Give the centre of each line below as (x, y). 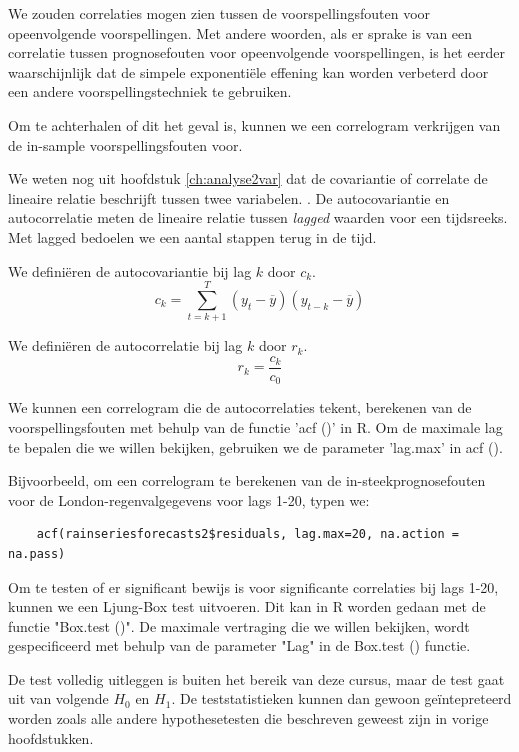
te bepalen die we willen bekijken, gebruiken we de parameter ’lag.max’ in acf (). (255, 446)
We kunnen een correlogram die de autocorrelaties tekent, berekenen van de (240, 407)
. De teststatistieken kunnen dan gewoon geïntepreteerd (341, 698)
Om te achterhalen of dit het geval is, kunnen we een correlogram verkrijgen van (254, 124)
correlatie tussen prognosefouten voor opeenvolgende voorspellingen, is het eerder (256, 52)
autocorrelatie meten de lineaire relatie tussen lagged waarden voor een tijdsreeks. (258, 217)
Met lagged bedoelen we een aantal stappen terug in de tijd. (192, 236)
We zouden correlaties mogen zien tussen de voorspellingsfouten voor (219, 13)
